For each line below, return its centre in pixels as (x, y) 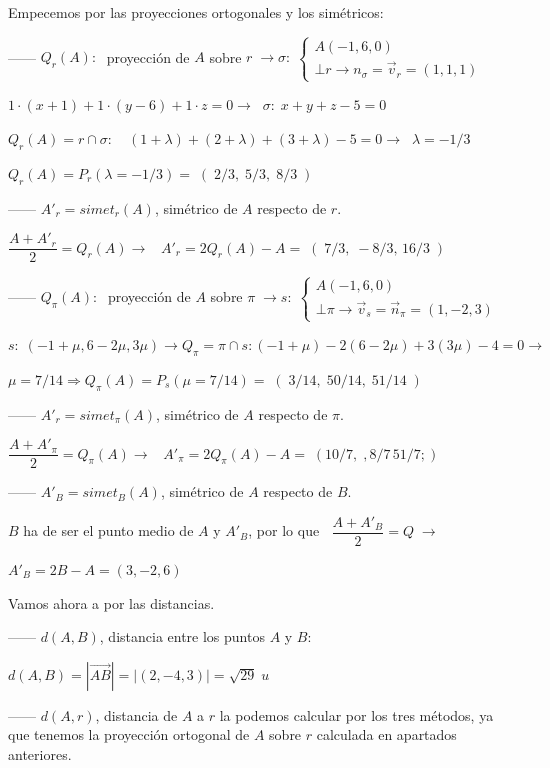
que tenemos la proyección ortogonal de (129, 734)
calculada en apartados (386, 734)
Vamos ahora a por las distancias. (111, 602)
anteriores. (40, 753)
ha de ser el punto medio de (108, 530)
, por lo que (284, 530)
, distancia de (136, 714)
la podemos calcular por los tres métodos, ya (356, 714)
